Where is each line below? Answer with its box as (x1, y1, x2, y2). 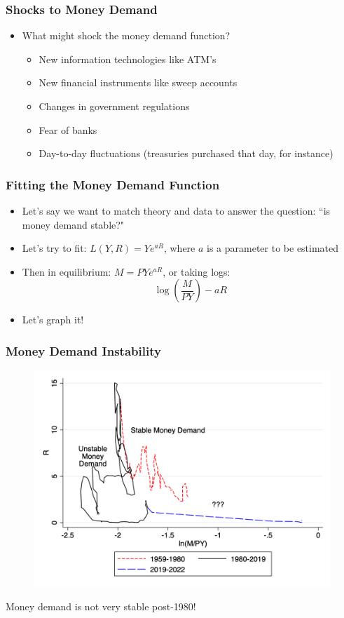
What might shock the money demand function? (22, 28, 231, 43)
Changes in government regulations (39, 99, 190, 113)
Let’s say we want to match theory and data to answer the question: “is (22, 203, 331, 217)
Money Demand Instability (6, 342, 161, 359)
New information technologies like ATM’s (39, 51, 216, 66)
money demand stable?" (22, 217, 125, 231)
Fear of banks (39, 122, 97, 137)
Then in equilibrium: (22, 264, 111, 278)
